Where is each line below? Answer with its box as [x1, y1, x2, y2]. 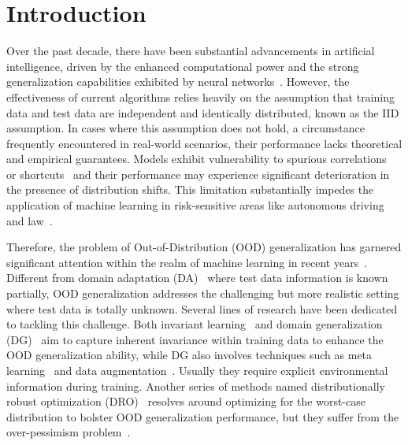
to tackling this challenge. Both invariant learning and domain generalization [6, 316, 383, 332]
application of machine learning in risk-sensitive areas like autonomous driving [6, 197, 384, 213]
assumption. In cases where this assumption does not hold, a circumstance [6, 120, 365, 136]
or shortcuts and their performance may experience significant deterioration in [6, 165, 390, 182]
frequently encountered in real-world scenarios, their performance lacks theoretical [6, 135, 402, 151]
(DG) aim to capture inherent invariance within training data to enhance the [6, 331, 384, 347]
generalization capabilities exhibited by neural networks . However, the [6, 73, 350, 90]
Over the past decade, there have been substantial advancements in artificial [6, 43, 375, 59]
